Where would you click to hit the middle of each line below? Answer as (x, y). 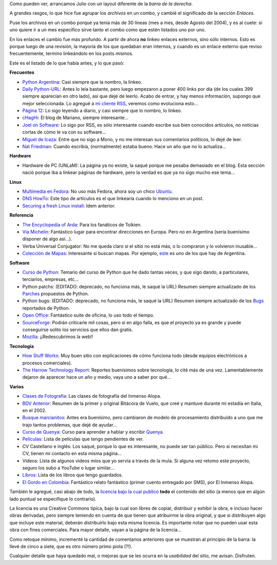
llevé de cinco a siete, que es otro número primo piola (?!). (71, 546)
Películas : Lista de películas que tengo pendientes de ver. (83, 439)
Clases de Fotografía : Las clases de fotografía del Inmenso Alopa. (92, 396)
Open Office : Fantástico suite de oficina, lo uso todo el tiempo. (88, 315)
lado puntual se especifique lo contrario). (53, 499)
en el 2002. (34, 410)
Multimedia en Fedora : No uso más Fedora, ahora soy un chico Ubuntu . (98, 191)
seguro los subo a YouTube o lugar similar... (68, 468)
